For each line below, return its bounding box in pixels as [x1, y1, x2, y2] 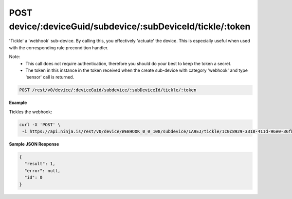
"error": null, [24, 168, 61, 173]
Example [9, 100, 27, 106]
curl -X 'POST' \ [19, 122, 61, 127]
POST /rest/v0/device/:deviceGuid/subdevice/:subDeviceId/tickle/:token [19, 87, 197, 93]
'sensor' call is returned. [25, 74, 74, 80]
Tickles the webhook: [9, 109, 52, 115]
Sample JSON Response [9, 141, 59, 147]
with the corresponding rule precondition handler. [9, 44, 109, 51]
